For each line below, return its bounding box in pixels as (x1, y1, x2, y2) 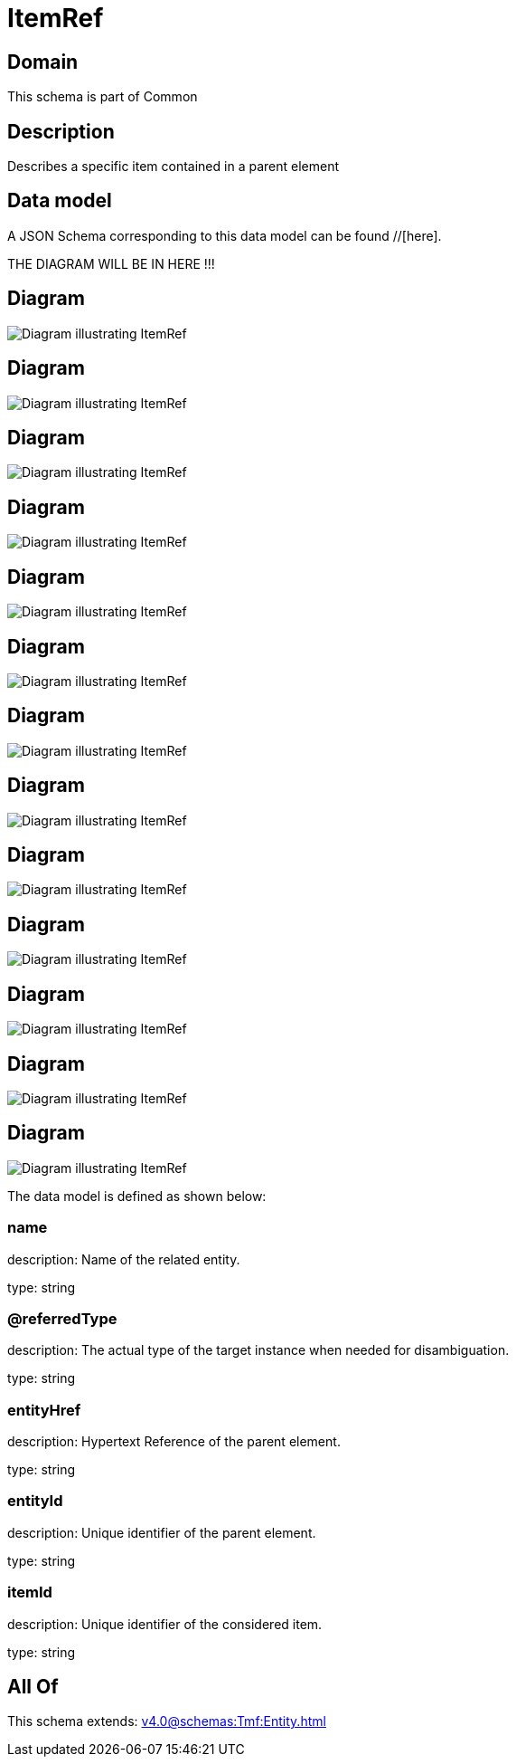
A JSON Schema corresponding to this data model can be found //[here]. (7, 227, 442, 243)
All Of (7, 1675, 59, 1698)
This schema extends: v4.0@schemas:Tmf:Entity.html (7, 1713, 326, 1730)
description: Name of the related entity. (7, 1251, 240, 1267)
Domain (7, 50, 79, 73)
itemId (7, 1583, 52, 1602)
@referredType (7, 1309, 117, 1328)
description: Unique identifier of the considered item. (7, 1616, 323, 1632)
